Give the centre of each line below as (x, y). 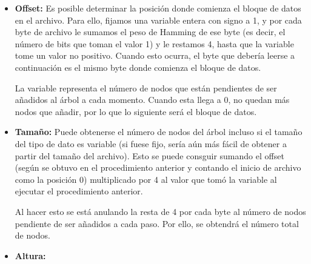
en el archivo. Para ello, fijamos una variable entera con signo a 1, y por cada (158, 20)
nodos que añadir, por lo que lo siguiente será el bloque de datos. (136, 111)
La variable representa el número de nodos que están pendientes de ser (146, 87)
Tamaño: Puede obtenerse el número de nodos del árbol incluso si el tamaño (159, 132)
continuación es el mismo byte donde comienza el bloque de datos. (138, 67)
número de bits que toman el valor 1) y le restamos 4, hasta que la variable (154, 43)
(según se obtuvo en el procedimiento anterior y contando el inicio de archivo (158, 167)
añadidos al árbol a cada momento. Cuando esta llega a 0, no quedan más (152, 100)
